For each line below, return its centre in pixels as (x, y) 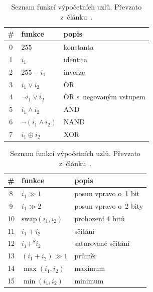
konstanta (79, 47)
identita (75, 59)
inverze (74, 71)
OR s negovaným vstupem (104, 97)
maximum (90, 268)
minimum (89, 280)
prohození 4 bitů (100, 218)
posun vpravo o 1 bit (107, 193)
